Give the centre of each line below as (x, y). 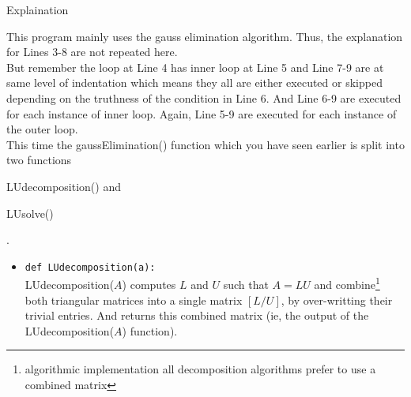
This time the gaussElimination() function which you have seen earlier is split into (205, 144)
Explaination (38, 9)
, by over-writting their (337, 300)
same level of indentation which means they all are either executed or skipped (194, 82)
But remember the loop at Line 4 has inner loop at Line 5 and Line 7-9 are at (195, 67)
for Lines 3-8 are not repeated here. (92, 52)
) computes (149, 285)
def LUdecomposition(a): (90, 267)
